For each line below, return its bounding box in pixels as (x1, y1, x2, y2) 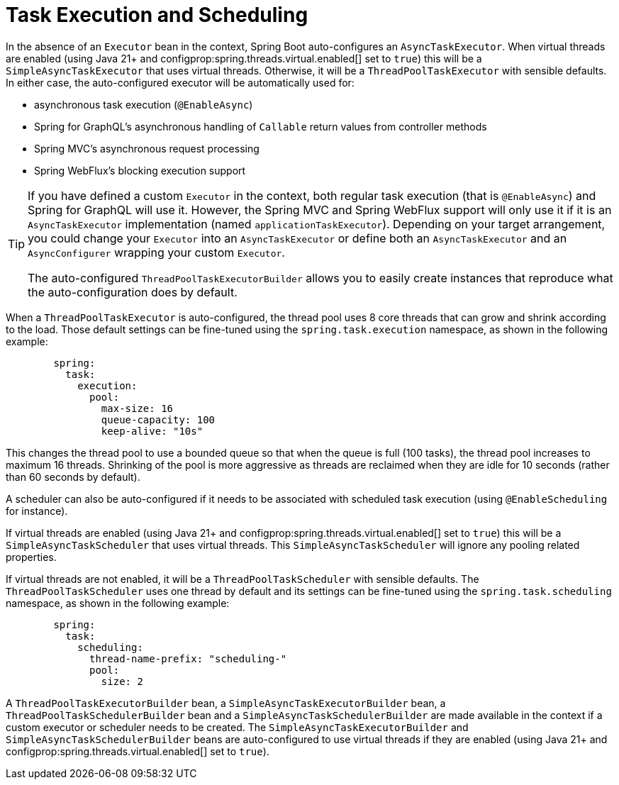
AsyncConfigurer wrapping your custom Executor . (28, 245, 285, 260)
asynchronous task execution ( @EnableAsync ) (34, 98, 253, 111)
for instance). (6, 504, 68, 517)
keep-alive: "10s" (101, 425, 203, 437)
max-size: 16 (101, 402, 174, 414)
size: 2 (101, 675, 143, 687)
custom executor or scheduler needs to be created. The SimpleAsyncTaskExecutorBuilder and (6, 720, 469, 733)
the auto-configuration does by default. (28, 284, 238, 299)
